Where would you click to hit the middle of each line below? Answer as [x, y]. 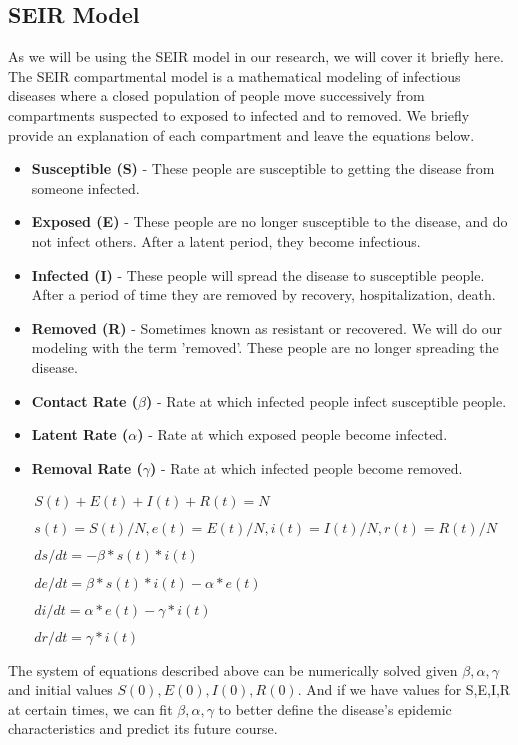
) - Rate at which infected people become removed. [306, 467]
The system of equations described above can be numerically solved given [233, 669]
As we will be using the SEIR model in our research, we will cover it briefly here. [256, 56]
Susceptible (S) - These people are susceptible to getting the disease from [263, 168]
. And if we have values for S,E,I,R [404, 689]
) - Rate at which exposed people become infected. [292, 434]
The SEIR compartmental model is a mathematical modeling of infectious [234, 75]
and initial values [60, 689]
